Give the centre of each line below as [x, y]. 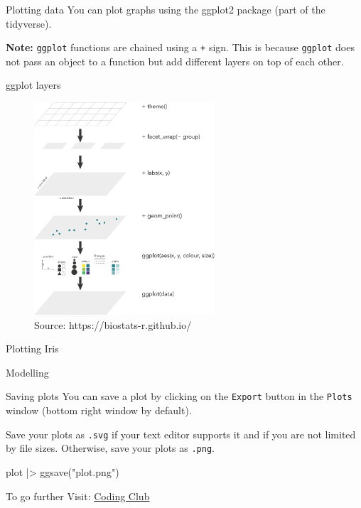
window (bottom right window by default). [99, 410]
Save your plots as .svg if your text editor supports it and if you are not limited [181, 434]
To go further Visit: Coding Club [78, 496]
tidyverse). [29, 23]
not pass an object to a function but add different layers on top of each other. [175, 61]
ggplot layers [33, 85]
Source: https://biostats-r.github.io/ [113, 324]
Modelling [27, 372]
